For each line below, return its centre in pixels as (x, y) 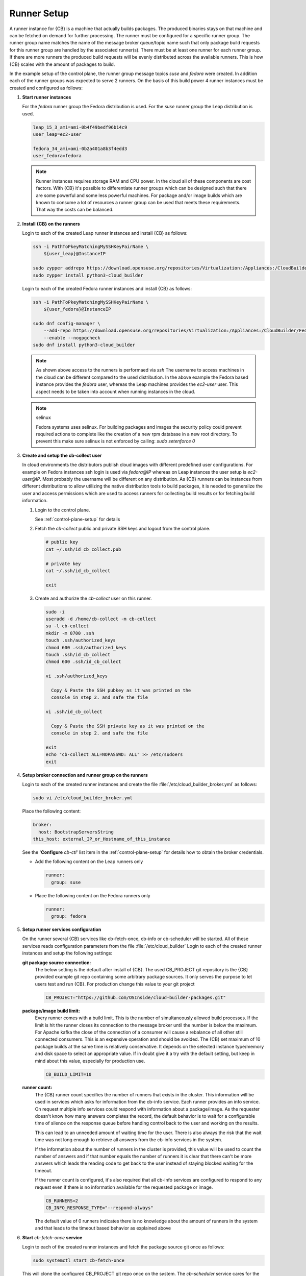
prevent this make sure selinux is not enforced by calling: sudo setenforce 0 (116, 441)
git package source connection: (57, 963)
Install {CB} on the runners (51, 224)
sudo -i (55, 612)
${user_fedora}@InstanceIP (78, 309)
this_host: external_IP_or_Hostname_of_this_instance (101, 839)
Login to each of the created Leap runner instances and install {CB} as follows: (105, 233)
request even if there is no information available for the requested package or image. (124, 1187)
